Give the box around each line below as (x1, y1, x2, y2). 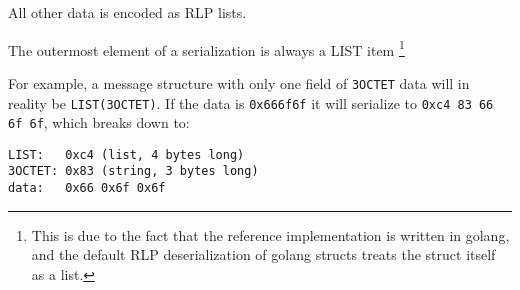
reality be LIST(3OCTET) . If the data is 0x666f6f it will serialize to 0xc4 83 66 (8, 92, 494, 113)
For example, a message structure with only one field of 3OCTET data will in (8, 72, 470, 93)
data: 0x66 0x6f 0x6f (8, 181, 166, 196)
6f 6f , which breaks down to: (8, 112, 190, 133)
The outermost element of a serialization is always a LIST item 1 (8, 36, 405, 60)
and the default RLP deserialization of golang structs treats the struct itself (31, 244, 496, 265)
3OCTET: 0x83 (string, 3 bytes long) (8, 164, 259, 179)
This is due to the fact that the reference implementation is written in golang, (31, 224, 510, 245)
